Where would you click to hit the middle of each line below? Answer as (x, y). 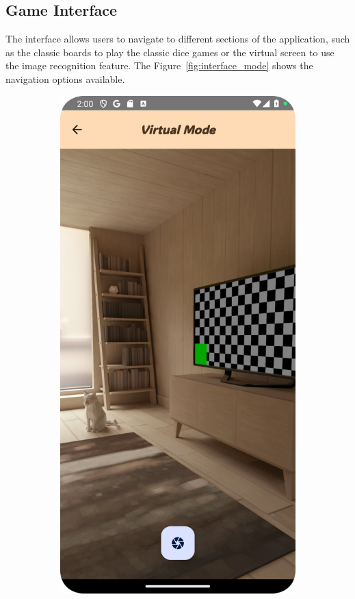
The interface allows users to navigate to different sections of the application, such (178, 39)
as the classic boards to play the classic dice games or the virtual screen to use (170, 52)
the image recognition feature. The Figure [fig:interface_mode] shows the (159, 65)
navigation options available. (65, 78)
